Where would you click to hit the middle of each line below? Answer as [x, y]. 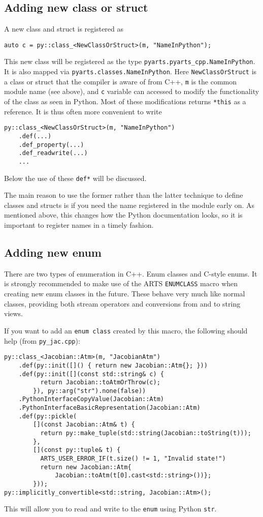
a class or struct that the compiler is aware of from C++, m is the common [121, 81]
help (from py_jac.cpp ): [42, 340]
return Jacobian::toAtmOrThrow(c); [100, 383]
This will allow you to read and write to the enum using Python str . [110, 509]
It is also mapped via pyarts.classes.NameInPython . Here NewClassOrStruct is [130, 71]
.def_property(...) [51, 145]
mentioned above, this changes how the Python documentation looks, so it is [123, 215]
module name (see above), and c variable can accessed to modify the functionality [132, 91]
